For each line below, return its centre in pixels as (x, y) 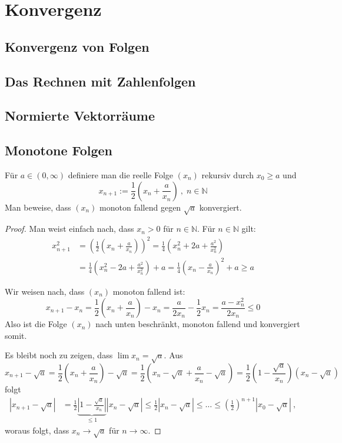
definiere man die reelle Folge (121, 174)
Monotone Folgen (59, 150)
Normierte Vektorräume (80, 116)
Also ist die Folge (36, 324)
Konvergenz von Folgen (77, 46)
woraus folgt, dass (37, 430)
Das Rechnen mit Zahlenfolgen (100, 81)
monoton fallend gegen (140, 207)
